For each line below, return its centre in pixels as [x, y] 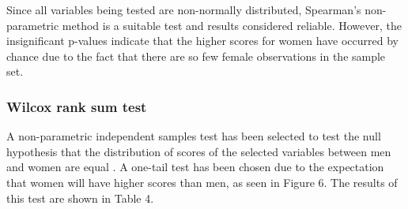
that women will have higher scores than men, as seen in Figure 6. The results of [202, 182]
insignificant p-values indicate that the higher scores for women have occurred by [202, 41]
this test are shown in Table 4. [80, 198]
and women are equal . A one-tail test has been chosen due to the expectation [195, 167]
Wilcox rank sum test [77, 106]
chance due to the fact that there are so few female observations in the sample [196, 56]
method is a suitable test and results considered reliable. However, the [232, 25]
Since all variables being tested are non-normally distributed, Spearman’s [184, 9]
